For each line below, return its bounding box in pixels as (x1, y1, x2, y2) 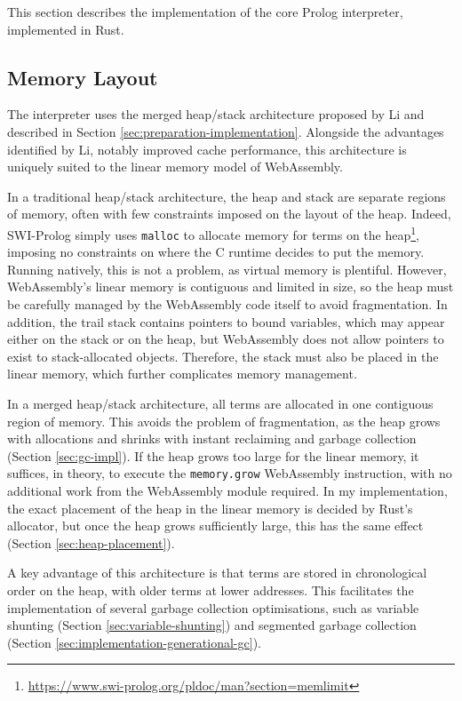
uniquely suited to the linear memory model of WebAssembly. (7, 157, 343, 176)
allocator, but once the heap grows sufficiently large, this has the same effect (7, 516, 424, 535)
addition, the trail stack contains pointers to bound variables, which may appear (7, 312, 445, 331)
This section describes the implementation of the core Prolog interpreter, (7, 3, 403, 20)
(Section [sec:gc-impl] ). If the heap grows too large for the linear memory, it (7, 446, 419, 465)
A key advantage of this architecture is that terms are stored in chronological (7, 563, 427, 582)
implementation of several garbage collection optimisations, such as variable (7, 598, 419, 617)
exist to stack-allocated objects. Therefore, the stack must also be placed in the (7, 347, 439, 365)
